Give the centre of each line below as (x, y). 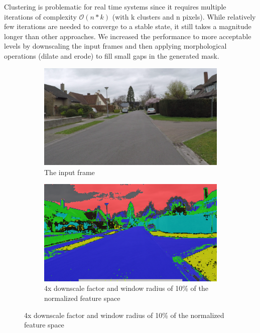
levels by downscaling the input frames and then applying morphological (115, 46)
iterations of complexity (40, 16)
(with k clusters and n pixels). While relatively (184, 16)
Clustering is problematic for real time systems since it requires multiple (115, 7)
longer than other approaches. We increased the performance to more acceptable (128, 36)
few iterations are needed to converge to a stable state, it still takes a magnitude (128, 26)
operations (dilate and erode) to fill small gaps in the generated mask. (112, 55)
